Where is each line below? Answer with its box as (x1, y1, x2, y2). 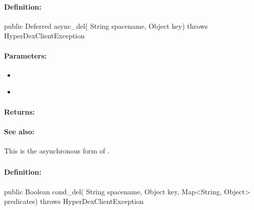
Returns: (4, 106, 35, 117)
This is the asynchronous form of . (4, 145, 110, 155)
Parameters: (4, 50, 47, 61)
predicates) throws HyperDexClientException (4, 196, 144, 206)
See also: (4, 126, 35, 136)
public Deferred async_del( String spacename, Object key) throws (4, 20, 208, 31)
